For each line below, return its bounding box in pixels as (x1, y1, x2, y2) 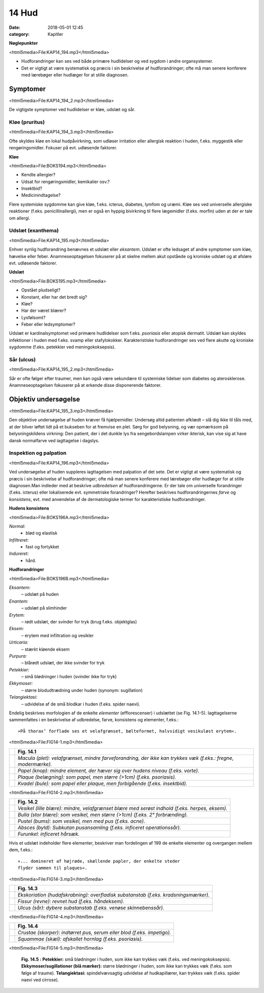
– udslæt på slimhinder (21, 605, 67, 611)
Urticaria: (9, 639, 28, 645)
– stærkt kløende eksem (21, 646, 70, 652)
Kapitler (47, 31, 64, 37)
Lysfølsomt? (21, 314, 46, 320)
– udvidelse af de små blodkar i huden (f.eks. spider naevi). (21, 701, 140, 707)
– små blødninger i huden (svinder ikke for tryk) (21, 674, 117, 680)
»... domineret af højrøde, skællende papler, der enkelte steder (18, 858, 180, 864)
